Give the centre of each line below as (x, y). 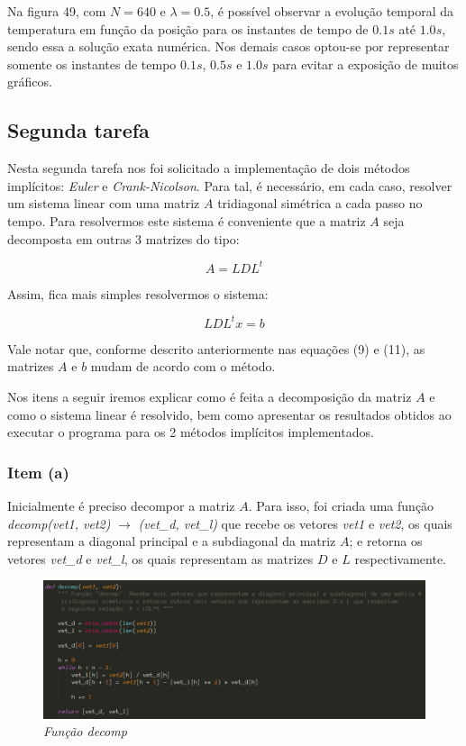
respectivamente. (400, 558)
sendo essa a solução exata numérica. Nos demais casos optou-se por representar (228, 46)
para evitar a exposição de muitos (365, 64)
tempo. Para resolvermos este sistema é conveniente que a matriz (187, 220)
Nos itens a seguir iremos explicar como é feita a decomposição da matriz (210, 396)
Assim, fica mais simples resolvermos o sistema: (138, 293)
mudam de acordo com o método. (183, 366)
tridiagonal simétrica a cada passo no (320, 203)
